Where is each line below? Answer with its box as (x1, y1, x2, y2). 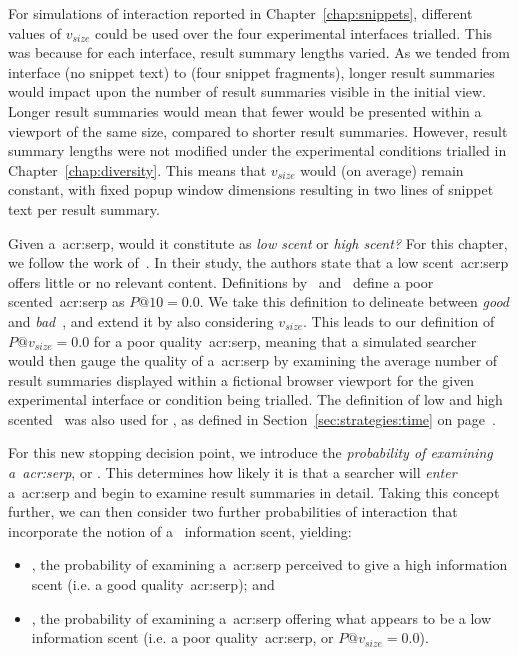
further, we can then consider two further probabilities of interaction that (8, 501, 458, 522)
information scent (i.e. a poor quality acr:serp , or (31, 627, 334, 648)
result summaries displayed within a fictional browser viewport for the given (8, 369, 475, 390)
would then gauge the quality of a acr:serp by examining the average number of (8, 350, 498, 371)
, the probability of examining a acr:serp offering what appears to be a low (31, 607, 492, 628)
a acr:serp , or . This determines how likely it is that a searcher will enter (8, 462, 457, 483)
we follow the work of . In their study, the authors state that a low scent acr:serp (8, 252, 509, 273)
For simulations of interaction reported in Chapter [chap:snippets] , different (8, 3, 473, 23)
